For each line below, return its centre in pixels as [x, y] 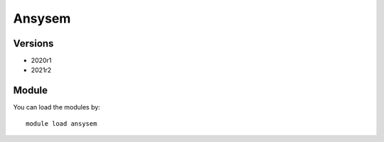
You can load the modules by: [57, 107]
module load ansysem [62, 123]
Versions [33, 43]
